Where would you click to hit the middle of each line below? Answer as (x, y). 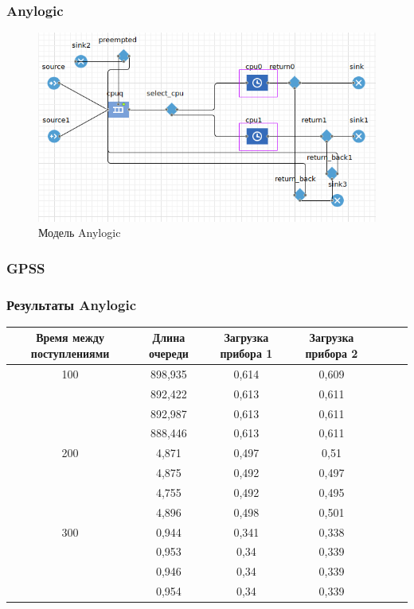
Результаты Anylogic (71, 304)
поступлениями (70, 353)
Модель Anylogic (80, 233)
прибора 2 (332, 353)
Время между (70, 337)
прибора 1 (246, 353)
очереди (169, 353)
